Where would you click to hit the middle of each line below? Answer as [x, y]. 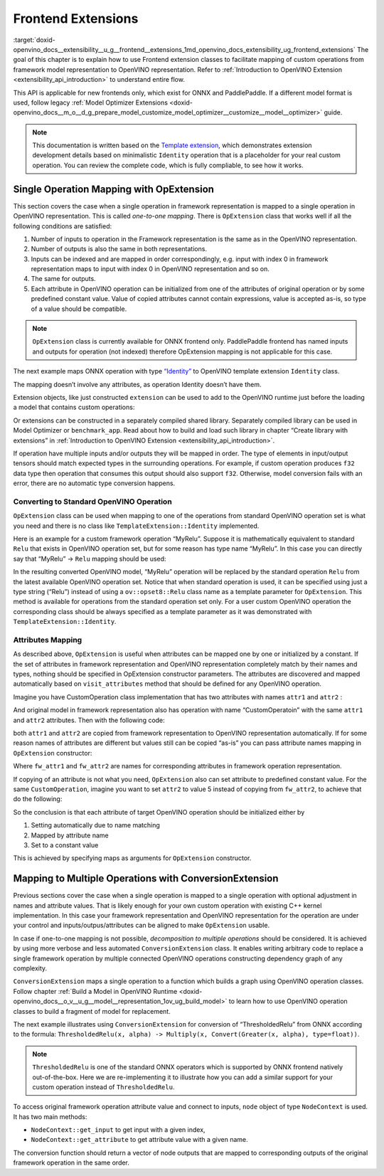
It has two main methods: [50, 1116]
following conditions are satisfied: [63, 226]
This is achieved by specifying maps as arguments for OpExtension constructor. [132, 858]
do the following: [38, 799]
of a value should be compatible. [79, 309]
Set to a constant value [65, 845]
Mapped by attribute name [70, 835]
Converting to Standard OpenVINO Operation [92, 502]
